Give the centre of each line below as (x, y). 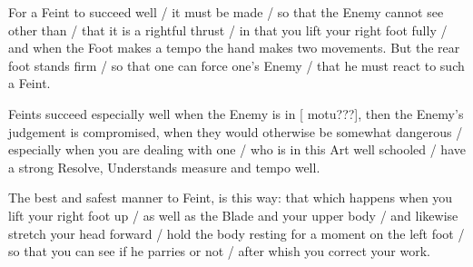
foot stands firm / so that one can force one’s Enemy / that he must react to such (236, 65)
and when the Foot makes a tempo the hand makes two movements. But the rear (234, 48)
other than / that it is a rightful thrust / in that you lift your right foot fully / (228, 30)
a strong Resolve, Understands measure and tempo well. (164, 167)
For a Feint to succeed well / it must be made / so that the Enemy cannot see (226, 12)
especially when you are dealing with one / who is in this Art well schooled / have (237, 149)
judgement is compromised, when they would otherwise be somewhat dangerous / (236, 131)
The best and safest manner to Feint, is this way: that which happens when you (231, 198)
